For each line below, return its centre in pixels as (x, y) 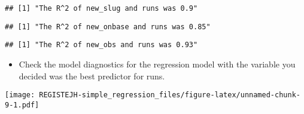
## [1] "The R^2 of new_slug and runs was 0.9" (101, 8)
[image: (20, 95)
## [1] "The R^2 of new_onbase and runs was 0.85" (108, 27)
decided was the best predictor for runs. (92, 76)
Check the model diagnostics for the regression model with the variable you (157, 64)
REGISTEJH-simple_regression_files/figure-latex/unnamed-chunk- (170, 95)
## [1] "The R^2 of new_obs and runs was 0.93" (101, 45)
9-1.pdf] (22, 105)
